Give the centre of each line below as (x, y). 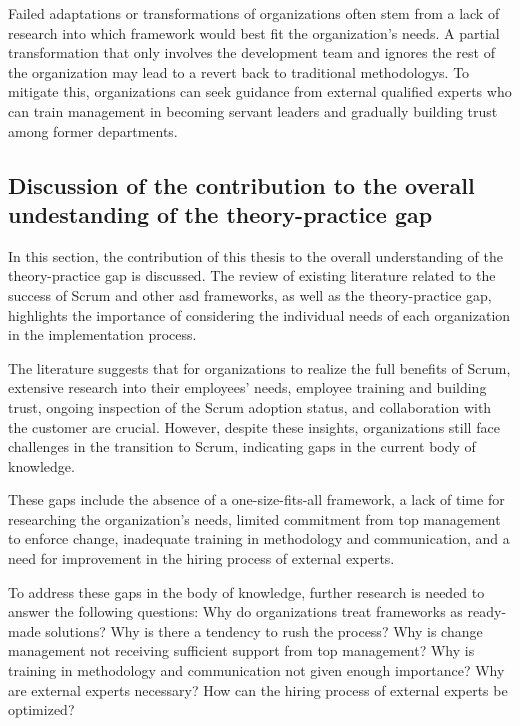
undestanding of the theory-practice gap (220, 213)
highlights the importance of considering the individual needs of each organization (259, 314)
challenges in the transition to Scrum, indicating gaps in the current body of (242, 446)
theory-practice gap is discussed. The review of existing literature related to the (252, 275)
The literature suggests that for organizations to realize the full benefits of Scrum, (259, 367)
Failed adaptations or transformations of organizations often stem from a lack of (254, 13)
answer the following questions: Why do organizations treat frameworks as (235, 611)
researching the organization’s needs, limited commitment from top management (254, 518)
